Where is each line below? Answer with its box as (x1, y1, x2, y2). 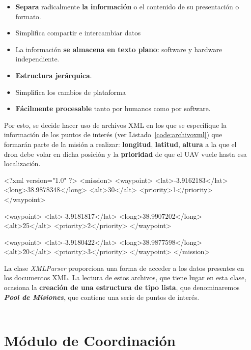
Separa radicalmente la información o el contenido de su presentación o (15, 1, 239, 11)
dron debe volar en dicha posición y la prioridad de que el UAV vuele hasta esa (4, 148, 247, 159)
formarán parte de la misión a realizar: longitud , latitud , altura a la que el (4, 139, 237, 149)
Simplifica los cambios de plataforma (15, 87, 126, 97)
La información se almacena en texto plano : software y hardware (15, 44, 222, 54)
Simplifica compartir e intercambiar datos (15, 28, 141, 38)
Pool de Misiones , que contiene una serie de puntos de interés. (4, 292, 199, 302)
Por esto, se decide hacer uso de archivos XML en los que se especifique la (4, 119, 227, 130)
